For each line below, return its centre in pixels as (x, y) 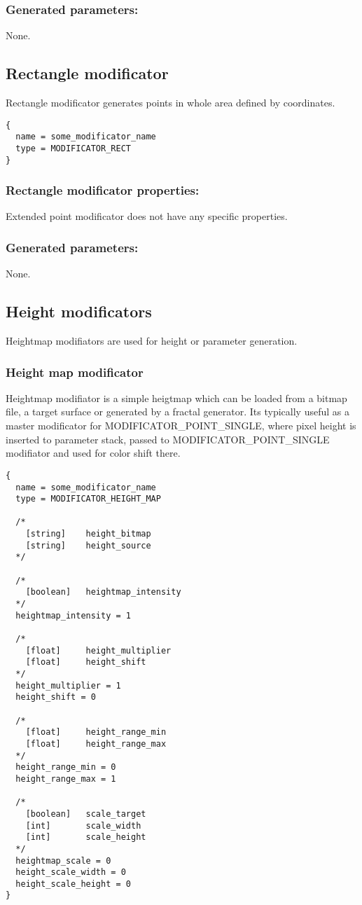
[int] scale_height (86, 837)
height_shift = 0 (56, 697)
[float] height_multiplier (98, 650)
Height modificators (79, 311)
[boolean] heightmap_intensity (103, 592)
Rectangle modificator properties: (103, 190)
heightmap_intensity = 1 (73, 615)
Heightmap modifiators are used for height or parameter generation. (152, 341)
